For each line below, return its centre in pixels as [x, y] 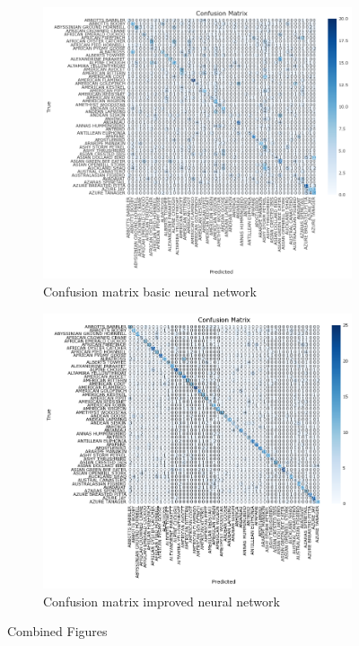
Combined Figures [57, 631]
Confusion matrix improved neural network [162, 601]
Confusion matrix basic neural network [150, 291]
